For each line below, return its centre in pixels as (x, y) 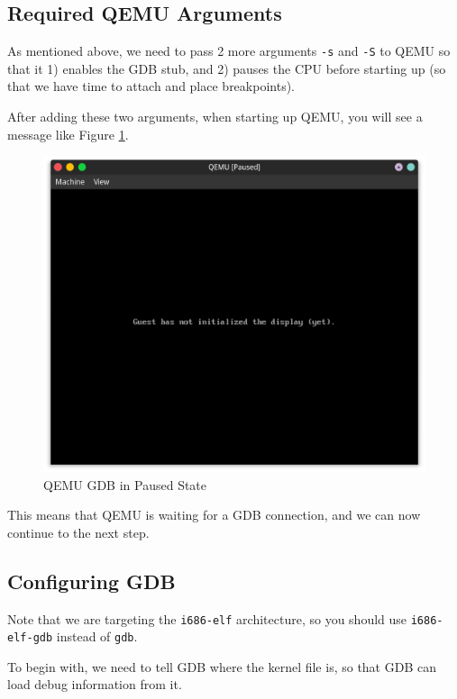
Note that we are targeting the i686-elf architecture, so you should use (207, 618)
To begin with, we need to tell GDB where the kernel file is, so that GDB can (222, 666)
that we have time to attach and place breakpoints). (151, 86)
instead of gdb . (97, 636)
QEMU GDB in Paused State (125, 484)
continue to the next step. (78, 532)
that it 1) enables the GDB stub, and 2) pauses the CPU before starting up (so (227, 68)
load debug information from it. (95, 684)
